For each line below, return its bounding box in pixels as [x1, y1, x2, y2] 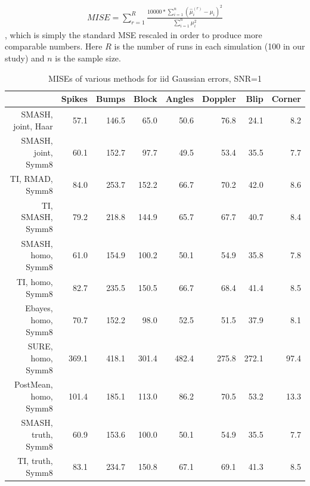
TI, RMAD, [10, 172, 53, 185]
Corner [271, 92, 301, 105]
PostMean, [14, 378, 53, 391]
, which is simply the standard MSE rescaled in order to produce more [5, 28, 262, 41]
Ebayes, [25, 302, 53, 314]
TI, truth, [17, 454, 53, 467]
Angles [165, 92, 194, 105]
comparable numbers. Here [5, 40, 103, 52]
